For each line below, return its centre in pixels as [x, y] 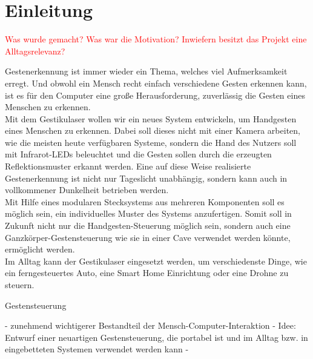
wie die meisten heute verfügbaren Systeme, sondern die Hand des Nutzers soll [151, 142]
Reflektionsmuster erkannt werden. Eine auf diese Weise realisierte [128, 166]
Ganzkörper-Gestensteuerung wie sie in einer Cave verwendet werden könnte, [148, 237]
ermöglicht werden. [40, 249]
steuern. [20, 285]
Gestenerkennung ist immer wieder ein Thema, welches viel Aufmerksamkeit [146, 71]
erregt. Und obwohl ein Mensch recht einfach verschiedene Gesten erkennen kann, [156, 83]
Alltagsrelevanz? [35, 51]
